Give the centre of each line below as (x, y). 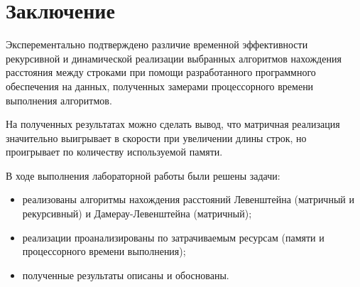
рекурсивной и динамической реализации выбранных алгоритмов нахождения (174, 58)
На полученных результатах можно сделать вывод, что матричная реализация (173, 124)
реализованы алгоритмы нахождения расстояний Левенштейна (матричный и (188, 199)
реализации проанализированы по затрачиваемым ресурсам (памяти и (173, 237)
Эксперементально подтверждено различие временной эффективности (157, 44)
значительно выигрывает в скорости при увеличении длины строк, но (156, 137)
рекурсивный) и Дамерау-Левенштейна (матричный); (137, 213)
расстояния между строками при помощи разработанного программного (161, 72)
